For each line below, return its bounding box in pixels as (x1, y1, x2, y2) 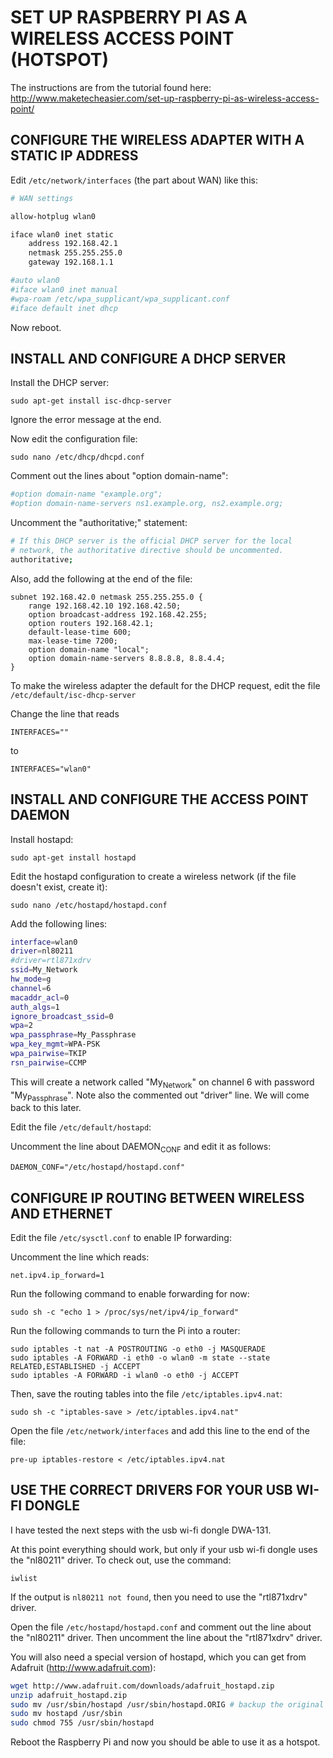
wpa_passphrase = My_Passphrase (10, 1030, 137, 1040)
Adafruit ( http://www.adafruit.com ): (10, 1661, 157, 1673)
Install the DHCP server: (10, 377, 110, 389)
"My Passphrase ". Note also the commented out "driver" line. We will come (10, 1089, 310, 1103)
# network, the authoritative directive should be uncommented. (10, 545, 284, 555)
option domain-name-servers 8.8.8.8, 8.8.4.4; (28, 653, 226, 663)
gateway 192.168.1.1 (28, 257, 114, 268)
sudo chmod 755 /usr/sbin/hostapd (10, 1718, 155, 1728)
